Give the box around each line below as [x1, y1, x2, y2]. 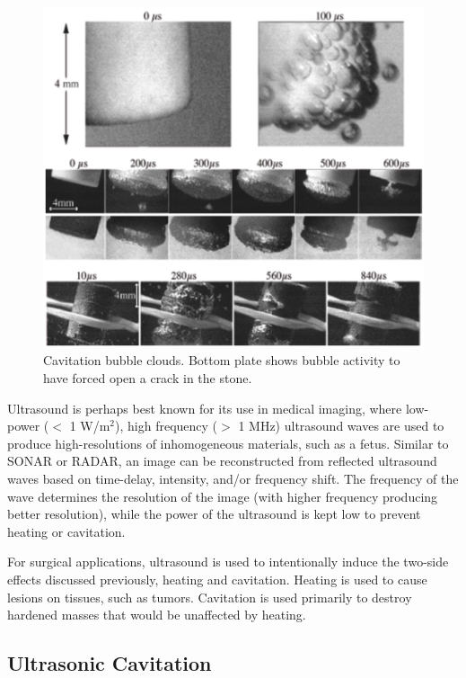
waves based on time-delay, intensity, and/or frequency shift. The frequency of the [7, 468, 459, 487]
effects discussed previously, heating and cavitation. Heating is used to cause [7, 569, 427, 588]
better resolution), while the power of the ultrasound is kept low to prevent [7, 504, 421, 523]
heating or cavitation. [7, 522, 126, 540]
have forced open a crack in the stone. [43, 368, 252, 387]
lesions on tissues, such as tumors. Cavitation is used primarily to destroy [7, 587, 412, 606]
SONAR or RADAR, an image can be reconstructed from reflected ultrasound [7, 451, 437, 470]
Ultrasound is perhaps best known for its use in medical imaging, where [7, 398, 402, 417]
